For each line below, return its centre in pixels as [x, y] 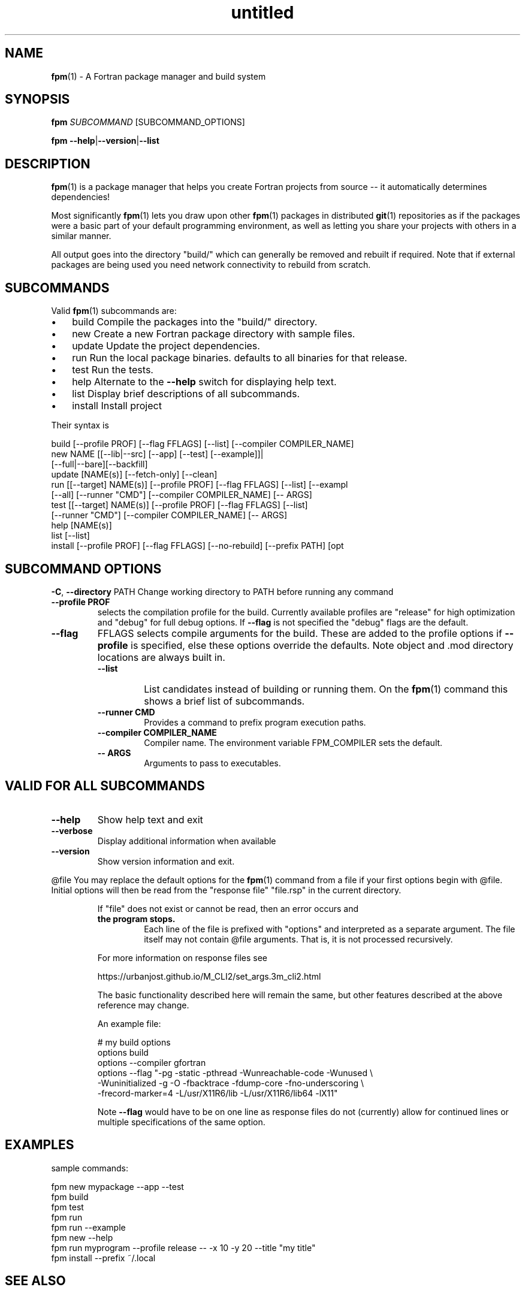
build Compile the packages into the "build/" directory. [195, 322]
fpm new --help [82, 1237]
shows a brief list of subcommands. [224, 701]
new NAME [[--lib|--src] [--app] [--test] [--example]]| [157, 454]
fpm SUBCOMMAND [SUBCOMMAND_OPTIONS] [148, 122]
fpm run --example [88, 1227]
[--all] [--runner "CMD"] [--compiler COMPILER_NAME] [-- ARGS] [182, 495]
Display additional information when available [187, 841]
